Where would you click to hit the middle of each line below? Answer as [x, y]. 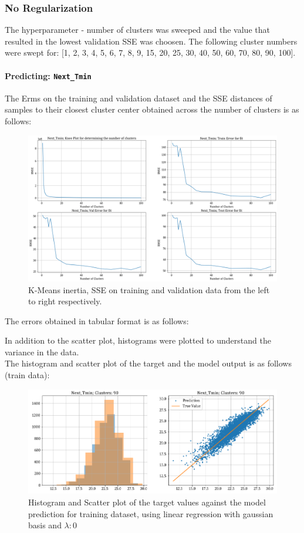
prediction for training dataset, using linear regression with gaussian [151, 513]
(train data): [27, 375]
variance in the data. [42, 352]
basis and [45, 525]
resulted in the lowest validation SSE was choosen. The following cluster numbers [151, 41]
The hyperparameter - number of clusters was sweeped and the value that [137, 30]
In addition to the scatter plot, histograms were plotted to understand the [138, 340]
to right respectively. [65, 301]
